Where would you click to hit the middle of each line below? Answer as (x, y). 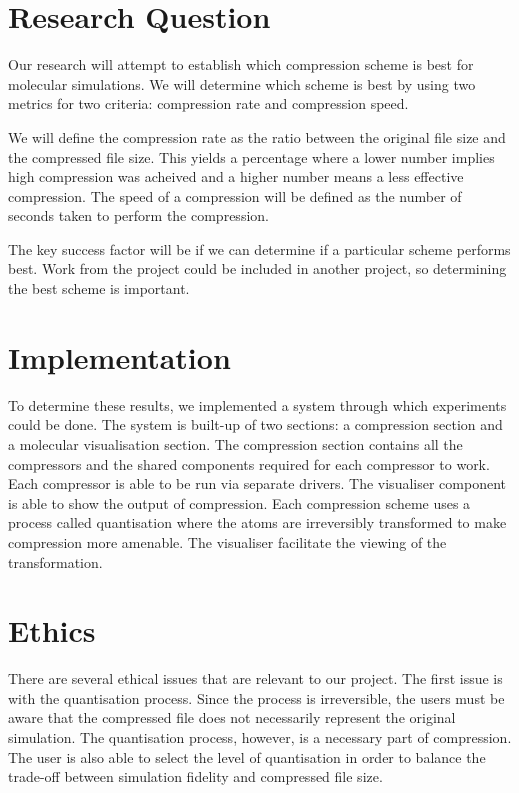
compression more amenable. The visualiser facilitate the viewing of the (227, 541)
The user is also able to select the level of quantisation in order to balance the (247, 756)
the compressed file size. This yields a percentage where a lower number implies (251, 156)
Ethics (52, 630)
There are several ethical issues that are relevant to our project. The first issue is (255, 678)
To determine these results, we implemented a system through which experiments (257, 404)
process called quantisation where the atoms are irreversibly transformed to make (257, 522)
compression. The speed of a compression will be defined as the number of (235, 195)
